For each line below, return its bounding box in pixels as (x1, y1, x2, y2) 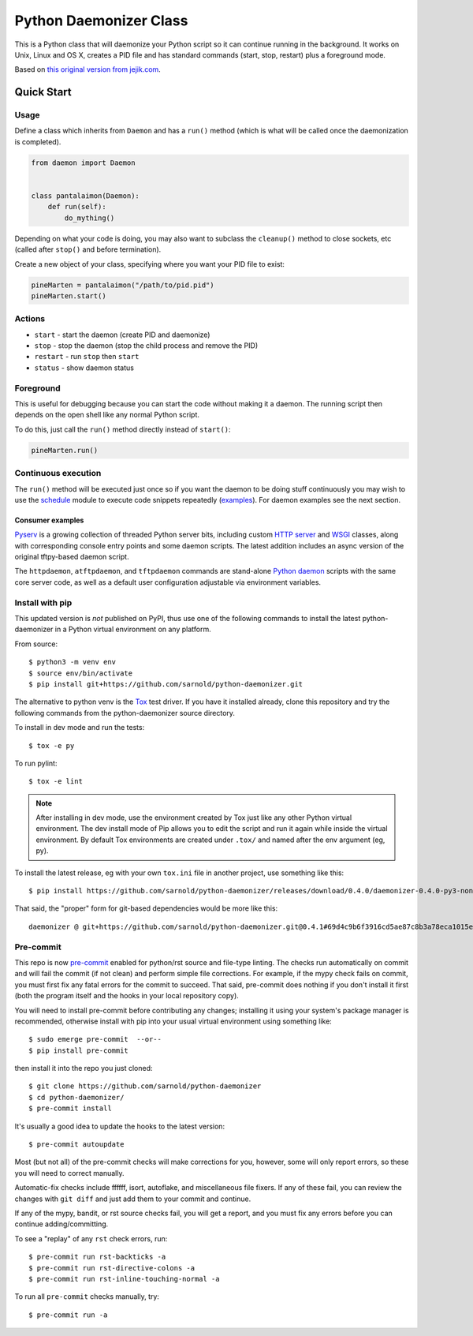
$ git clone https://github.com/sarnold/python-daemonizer (28, 1082, 262, 1091)
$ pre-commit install (28, 1104, 112, 1113)
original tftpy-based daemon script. (14, 552, 129, 562)
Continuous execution (14, 468, 102, 479)
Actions (14, 313, 46, 324)
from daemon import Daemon (31, 158, 136, 167)
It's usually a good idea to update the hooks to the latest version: (14, 1121, 225, 1131)
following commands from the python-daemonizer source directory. (14, 708, 236, 717)
